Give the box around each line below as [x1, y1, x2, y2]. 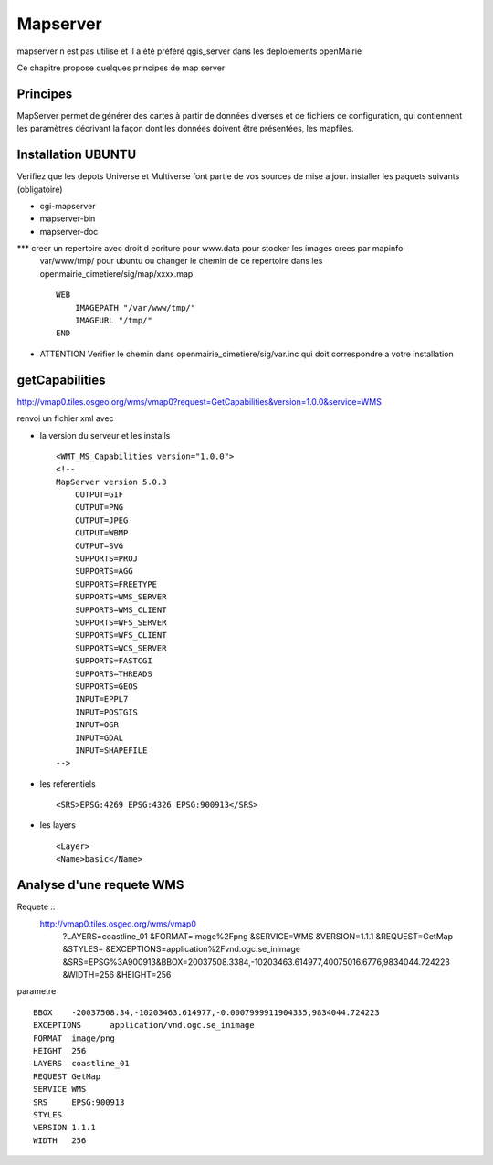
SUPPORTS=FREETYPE [74, 578, 158, 589]
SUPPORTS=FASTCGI [74, 656, 152, 666]
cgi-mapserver [39, 200, 96, 211]
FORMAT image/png [33, 1033, 116, 1043]
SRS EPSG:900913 [33, 1096, 125, 1107]
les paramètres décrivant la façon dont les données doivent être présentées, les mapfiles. [16, 123, 355, 134]
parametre [16, 986, 57, 997]
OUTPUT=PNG [74, 503, 124, 513]
